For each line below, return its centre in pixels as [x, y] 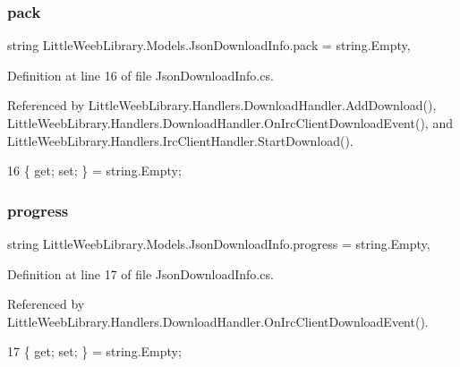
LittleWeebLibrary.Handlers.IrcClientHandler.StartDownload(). [180, 140]
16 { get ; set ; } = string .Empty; [94, 171]
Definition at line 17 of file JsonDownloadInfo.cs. [141, 273]
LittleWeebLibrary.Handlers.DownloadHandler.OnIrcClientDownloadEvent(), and [230, 123]
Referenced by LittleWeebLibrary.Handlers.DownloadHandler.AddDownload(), [222, 105]
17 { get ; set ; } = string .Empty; [94, 351]
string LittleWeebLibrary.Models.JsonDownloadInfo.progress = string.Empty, [219, 243]
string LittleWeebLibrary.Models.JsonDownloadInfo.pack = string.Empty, [209, 45]
